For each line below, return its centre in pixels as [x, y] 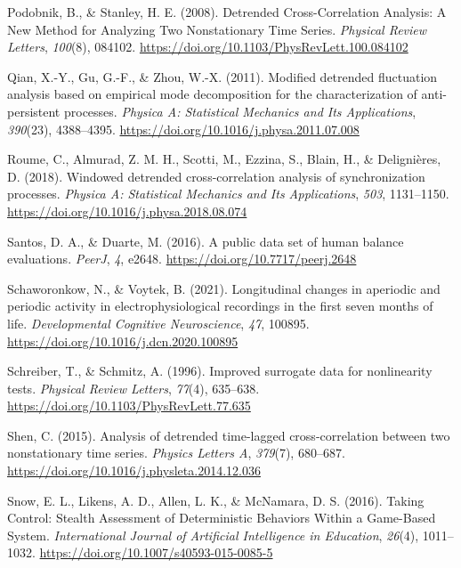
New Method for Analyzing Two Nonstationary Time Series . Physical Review [217, 29]
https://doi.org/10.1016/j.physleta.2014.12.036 [134, 471]
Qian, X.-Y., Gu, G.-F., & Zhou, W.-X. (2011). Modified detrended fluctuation [222, 76]
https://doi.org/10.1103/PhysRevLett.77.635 [129, 406]
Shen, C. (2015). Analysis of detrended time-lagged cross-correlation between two [229, 435]
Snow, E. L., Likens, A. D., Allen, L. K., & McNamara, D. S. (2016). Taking [216, 500]
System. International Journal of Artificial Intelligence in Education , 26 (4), [213, 535]
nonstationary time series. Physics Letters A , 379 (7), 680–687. [176, 453]
